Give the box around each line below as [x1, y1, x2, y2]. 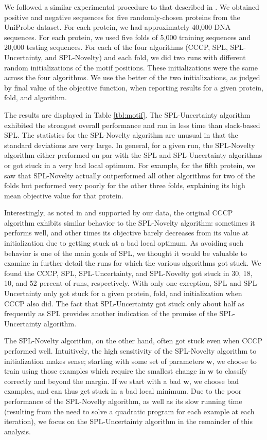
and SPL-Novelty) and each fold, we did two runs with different [45, 51, 246, 62]
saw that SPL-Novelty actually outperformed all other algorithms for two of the [4, 170, 256, 180]
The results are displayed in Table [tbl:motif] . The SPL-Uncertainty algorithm [4, 109, 251, 120]
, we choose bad [189, 375, 239, 386]
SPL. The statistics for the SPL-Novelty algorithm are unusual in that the [4, 130, 238, 140]
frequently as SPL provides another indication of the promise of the [4, 308, 217, 319]
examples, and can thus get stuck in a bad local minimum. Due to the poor [4, 386, 242, 396]
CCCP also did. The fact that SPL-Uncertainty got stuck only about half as [4, 298, 244, 308]
